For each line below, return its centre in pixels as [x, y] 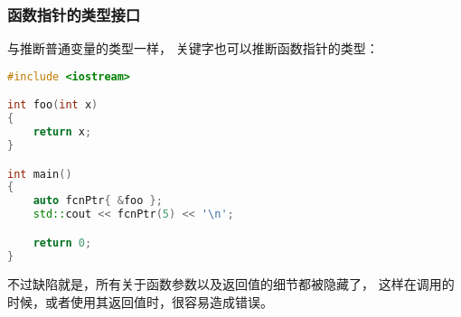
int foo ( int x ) [53, 105]
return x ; [62, 132]
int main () [40, 174]
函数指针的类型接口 [74, 14]
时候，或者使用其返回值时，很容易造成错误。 [140, 302]
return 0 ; [62, 242]
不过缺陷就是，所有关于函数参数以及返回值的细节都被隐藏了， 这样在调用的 [231, 284]
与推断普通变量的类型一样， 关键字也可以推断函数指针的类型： [193, 48]
